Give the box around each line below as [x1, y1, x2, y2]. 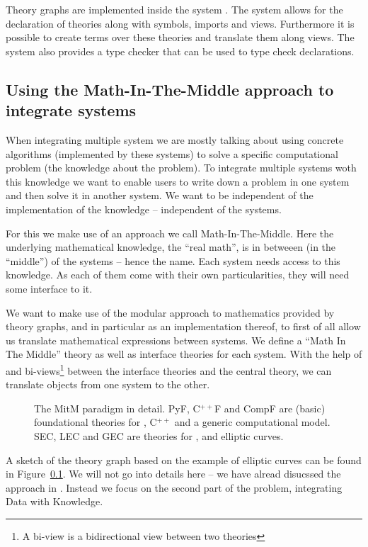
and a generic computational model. [174, 415, 330, 429]
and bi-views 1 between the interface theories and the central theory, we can [6, 361, 332, 378]
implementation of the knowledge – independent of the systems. [6, 201, 282, 216]
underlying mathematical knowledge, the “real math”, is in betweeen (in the [6, 239, 336, 254]
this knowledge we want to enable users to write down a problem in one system [6, 174, 350, 188]
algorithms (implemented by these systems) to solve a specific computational [6, 146, 338, 161]
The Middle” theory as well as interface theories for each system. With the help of [6, 346, 362, 361]
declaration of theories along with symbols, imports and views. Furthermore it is [6, 16, 355, 30]
